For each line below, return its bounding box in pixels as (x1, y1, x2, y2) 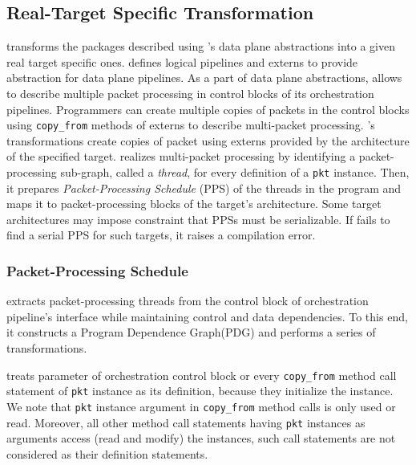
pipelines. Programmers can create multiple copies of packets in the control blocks (6, 100, 410, 117)
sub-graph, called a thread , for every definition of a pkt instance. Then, (60, 164, 410, 181)
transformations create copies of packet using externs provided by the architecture (6, 132, 410, 149)
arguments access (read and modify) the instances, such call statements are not (6, 430, 396, 447)
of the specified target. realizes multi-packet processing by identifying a (6, 148, 356, 165)
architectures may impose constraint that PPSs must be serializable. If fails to (6, 210, 390, 227)
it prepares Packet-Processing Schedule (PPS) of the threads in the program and (6, 179, 402, 196)
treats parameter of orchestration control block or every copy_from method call (6, 366, 397, 383)
